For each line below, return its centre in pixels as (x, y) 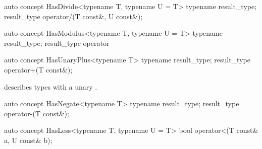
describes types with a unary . (51, 86)
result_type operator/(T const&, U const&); (73, 16)
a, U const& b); (28, 140)
